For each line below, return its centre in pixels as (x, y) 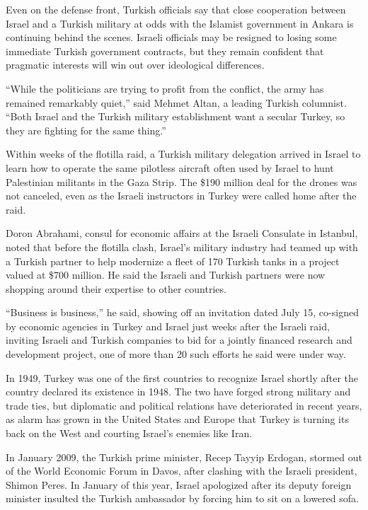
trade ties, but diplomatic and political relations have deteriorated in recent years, (184, 405)
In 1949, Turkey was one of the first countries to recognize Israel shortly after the (182, 377)
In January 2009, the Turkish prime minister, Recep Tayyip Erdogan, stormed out (184, 457)
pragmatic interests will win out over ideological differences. (135, 65)
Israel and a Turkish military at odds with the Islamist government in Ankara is (180, 23)
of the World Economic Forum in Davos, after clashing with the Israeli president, (182, 471)
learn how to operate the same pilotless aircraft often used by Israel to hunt (170, 167)
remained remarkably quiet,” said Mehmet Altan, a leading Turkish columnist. (176, 102)
